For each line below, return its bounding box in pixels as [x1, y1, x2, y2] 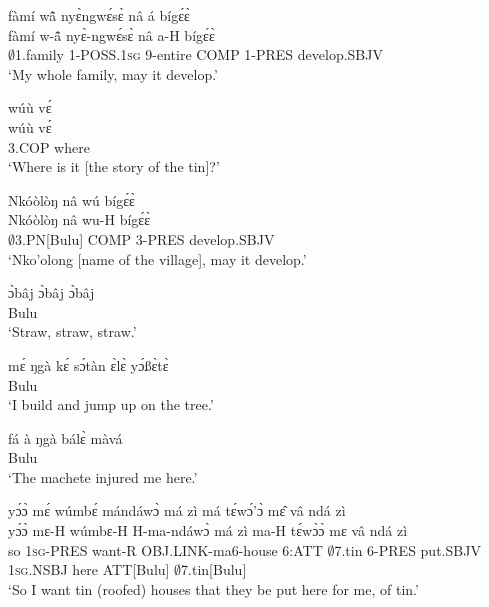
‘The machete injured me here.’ [8, 466, 198, 487]
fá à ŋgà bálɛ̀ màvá [8, 427, 123, 448]
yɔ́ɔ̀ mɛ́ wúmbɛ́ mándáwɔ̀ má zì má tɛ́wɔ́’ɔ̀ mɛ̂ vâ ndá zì [8, 500, 346, 521]
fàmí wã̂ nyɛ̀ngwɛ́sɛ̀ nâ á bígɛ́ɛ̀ [8, 5, 190, 25]
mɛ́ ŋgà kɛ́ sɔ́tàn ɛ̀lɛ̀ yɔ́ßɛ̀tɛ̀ [8, 354, 169, 375]
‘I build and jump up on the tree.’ [8, 394, 214, 415]
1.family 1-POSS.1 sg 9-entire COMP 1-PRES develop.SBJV [15, 44, 383, 65]
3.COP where [8, 136, 90, 157]
